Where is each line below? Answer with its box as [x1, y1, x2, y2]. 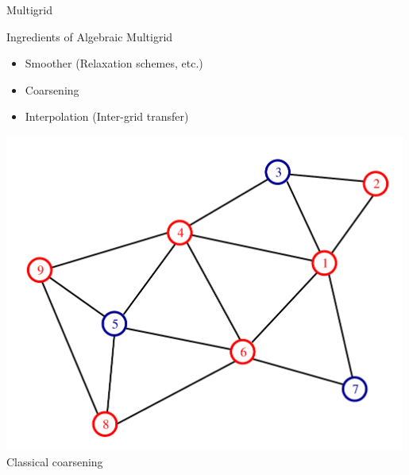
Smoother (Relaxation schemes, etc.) [25, 55, 203, 71]
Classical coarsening [6, 453, 103, 469]
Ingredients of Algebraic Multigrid [6, 28, 173, 44]
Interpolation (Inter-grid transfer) [25, 108, 189, 125]
